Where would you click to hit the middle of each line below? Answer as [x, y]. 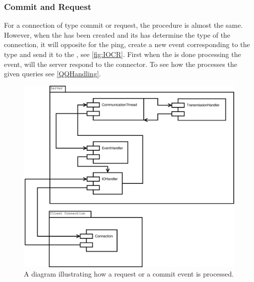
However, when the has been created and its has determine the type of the [117, 34]
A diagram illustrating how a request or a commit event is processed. [129, 274]
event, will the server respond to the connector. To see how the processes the [121, 64]
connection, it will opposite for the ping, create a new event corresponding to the [127, 44]
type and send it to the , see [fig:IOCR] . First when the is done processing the [123, 54]
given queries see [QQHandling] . [53, 74]
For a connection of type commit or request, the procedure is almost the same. [124, 25]
